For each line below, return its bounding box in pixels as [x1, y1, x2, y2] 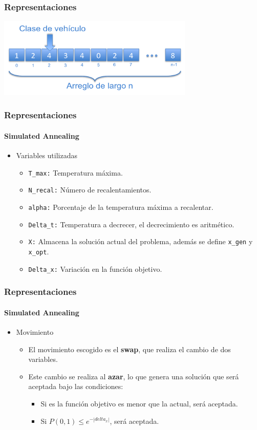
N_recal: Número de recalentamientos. [28, 184, 152, 195]
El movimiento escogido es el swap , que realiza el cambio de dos [28, 343, 231, 354]
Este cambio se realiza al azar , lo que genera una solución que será [28, 371, 239, 381]
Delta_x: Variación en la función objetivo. [28, 263, 162, 274]
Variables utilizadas [16, 150, 78, 161]
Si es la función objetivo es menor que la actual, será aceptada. [40, 398, 238, 408]
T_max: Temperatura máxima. [28, 167, 123, 178]
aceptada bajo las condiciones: [28, 381, 123, 392]
